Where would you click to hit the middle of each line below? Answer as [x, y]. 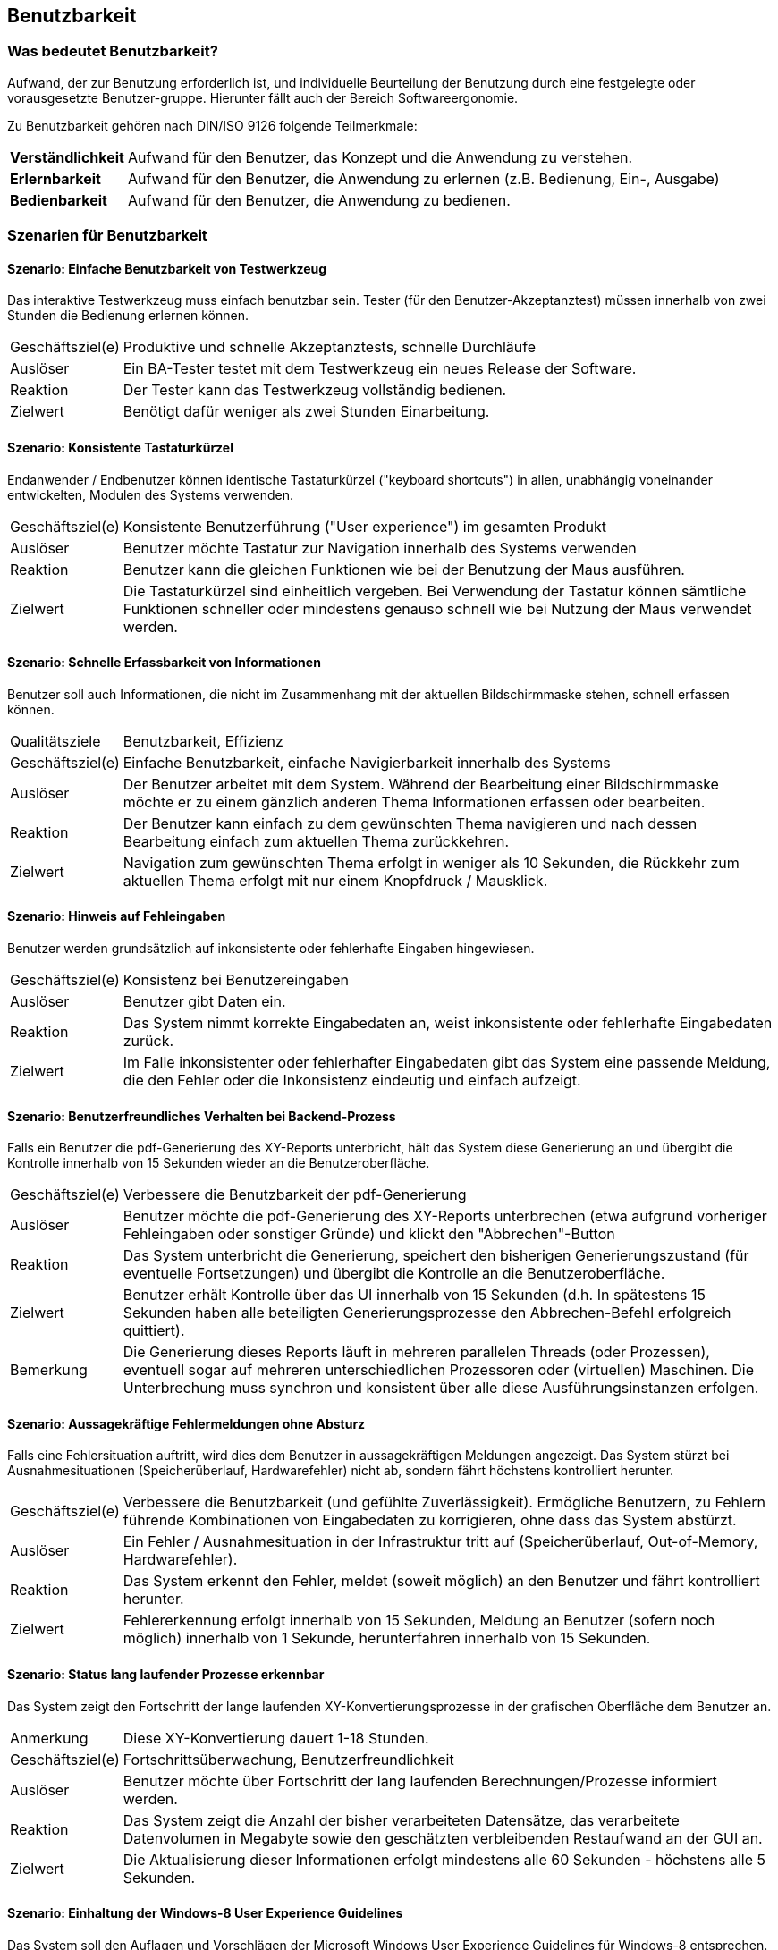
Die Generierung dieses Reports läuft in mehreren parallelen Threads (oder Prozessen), [416, 1352]
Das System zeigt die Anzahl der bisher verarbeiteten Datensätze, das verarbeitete [401, 1820]
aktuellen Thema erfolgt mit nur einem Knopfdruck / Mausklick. [335, 880]
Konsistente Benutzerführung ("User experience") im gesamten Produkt [365, 526]
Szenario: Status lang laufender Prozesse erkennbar [166, 1675]
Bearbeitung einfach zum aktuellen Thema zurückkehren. [316, 841]
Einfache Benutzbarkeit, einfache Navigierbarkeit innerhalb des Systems [367, 762]
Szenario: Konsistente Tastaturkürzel [120, 447]
